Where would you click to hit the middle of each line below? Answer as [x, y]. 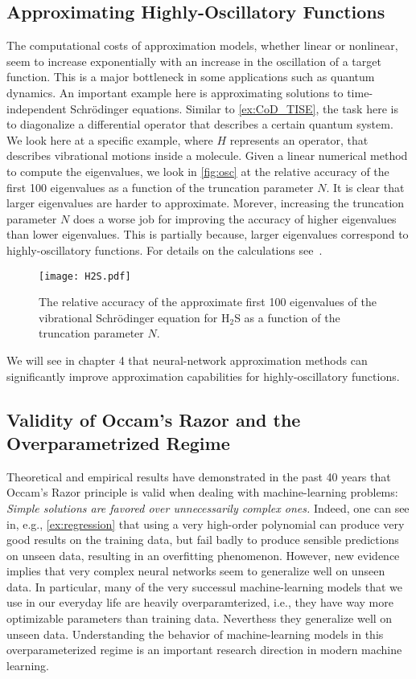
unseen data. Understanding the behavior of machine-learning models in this [195, 634]
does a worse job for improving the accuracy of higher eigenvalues [235, 218]
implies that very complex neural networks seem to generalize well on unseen [196, 571]
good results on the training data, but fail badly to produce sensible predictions [203, 540]
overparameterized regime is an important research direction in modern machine [204, 650]
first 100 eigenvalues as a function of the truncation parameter [160, 187]
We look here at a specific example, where [110, 139]
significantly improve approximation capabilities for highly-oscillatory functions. [203, 376]
